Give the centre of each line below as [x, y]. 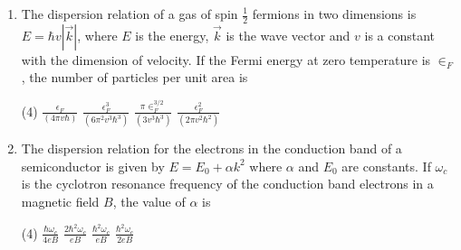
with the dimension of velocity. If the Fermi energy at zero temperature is [226, 59]
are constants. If [386, 166]
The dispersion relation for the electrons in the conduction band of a [211, 148]
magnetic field [60, 201]
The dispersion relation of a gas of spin [130, 14]
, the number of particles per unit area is [134, 77]
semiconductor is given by [93, 166]
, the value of [149, 201]
